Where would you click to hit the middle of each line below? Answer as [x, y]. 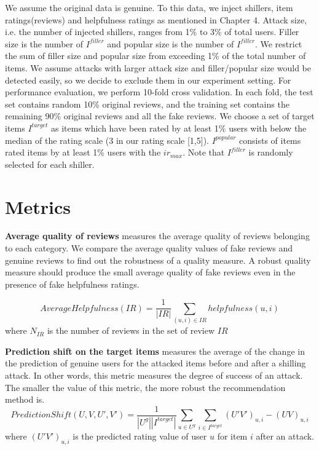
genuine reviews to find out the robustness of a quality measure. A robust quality [158, 260]
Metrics [38, 206]
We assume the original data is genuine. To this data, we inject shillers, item [149, 7]
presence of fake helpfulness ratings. [72, 284]
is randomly [271, 152]
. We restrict [278, 43]
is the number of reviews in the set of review [131, 330]
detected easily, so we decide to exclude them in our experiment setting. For [148, 80]
